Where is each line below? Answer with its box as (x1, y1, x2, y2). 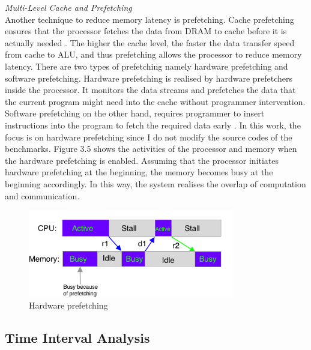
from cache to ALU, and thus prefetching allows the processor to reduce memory (5, 48, 302, 61)
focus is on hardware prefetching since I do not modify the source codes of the (5, 130, 292, 143)
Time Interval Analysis (5, 328, 150, 346)
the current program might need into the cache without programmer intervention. (5, 95, 306, 107)
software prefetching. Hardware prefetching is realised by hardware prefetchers (5, 71, 293, 84)
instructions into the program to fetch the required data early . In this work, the (5, 118, 301, 131)
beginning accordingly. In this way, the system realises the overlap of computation (5, 177, 306, 190)
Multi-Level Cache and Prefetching (5, 1, 132, 13)
